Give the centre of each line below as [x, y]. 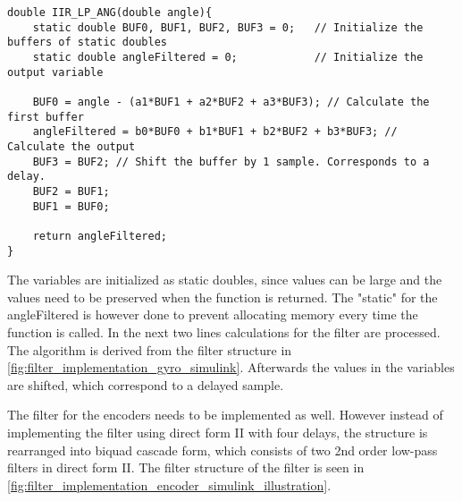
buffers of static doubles [87, 42]
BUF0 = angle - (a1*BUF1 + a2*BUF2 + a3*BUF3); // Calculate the [231, 102]
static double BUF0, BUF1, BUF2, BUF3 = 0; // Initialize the [228, 27]
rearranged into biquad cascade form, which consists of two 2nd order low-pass [223, 450]
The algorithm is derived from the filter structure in [150, 349]
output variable [55, 72]
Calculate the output [71, 146]
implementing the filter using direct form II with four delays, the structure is [218, 432]
